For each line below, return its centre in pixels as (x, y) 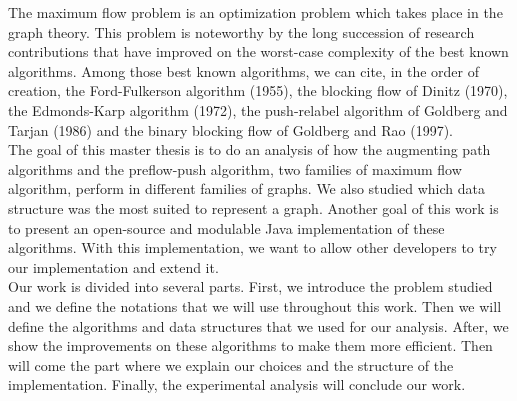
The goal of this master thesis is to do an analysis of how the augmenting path (249, 149)
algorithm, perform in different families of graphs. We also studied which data (246, 188)
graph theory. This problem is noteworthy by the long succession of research (241, 31)
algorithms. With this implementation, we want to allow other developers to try (252, 247)
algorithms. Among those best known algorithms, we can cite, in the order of (244, 70)
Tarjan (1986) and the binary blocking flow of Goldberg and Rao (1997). (230, 129)
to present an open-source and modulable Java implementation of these (226, 227)
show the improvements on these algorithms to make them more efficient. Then (250, 345)
